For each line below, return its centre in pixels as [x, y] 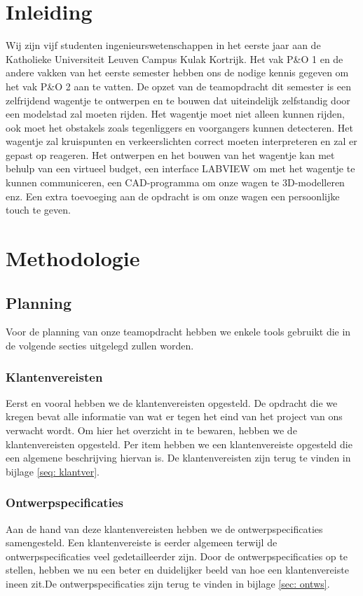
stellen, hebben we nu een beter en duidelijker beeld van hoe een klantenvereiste [177, 570]
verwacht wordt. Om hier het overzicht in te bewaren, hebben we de [151, 430]
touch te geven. [38, 210]
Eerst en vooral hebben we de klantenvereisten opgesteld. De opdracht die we [172, 402]
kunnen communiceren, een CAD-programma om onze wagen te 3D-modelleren [175, 182]
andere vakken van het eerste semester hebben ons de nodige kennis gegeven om [177, 72]
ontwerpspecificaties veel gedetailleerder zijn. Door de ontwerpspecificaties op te [177, 556]
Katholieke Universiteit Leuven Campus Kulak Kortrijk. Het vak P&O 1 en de [174, 58]
